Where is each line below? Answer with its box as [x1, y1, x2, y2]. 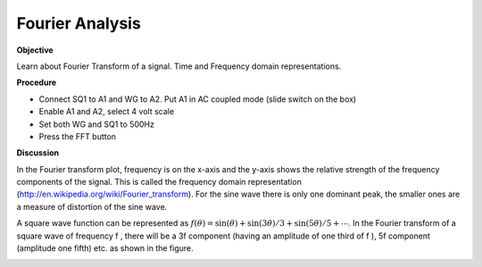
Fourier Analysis [16, 13, 142, 33]
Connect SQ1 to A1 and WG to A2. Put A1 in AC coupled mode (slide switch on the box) [38, 94, 357, 104]
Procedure [16, 77, 57, 88]
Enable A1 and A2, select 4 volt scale [38, 106, 174, 117]
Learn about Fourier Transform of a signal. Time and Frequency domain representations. [16, 61, 342, 71]
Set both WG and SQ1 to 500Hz [38, 119, 155, 129]
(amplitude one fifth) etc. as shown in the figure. [16, 243, 194, 254]
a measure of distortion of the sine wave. [16, 201, 168, 212]
